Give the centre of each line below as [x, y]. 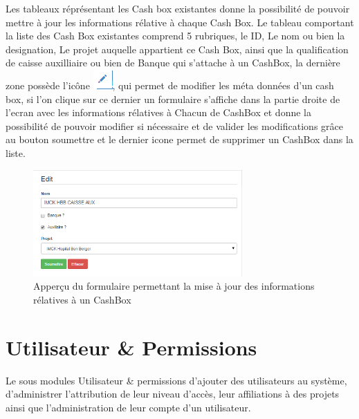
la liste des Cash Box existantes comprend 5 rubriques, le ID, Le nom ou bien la [175, 36]
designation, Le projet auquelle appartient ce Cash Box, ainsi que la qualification [177, 49]
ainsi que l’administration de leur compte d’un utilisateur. [128, 407]
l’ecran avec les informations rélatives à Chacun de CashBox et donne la [158, 112]
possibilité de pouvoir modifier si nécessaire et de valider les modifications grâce [174, 125]
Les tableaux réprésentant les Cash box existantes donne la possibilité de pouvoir [178, 8]
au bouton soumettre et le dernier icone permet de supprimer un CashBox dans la [179, 139]
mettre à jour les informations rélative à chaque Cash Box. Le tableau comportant [180, 22]
